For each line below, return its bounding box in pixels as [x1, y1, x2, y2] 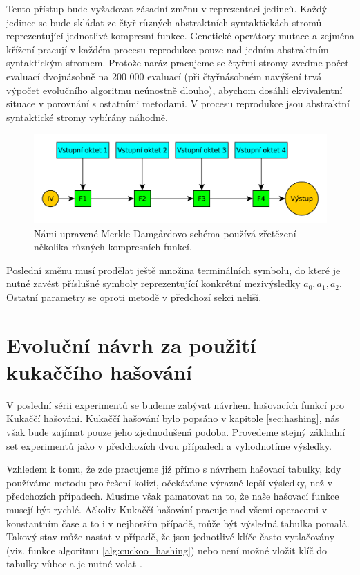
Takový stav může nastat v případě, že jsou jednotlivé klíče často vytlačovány [6, 529, 335, 544]
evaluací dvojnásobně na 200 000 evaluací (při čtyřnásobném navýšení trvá [6, 69, 322, 83]
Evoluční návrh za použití [6, 330, 256, 358]
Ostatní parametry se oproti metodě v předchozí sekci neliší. [6, 289, 262, 304]
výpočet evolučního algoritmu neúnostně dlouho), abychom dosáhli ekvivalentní [6, 82, 343, 97]
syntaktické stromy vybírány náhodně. [6, 109, 168, 124]
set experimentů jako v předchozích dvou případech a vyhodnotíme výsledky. [6, 438, 332, 453]
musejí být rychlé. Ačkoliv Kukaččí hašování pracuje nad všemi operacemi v [6, 502, 328, 516]
